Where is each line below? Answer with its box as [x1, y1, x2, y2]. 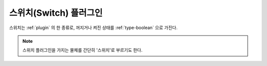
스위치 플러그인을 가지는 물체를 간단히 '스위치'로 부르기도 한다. [22, 47, 143, 53]
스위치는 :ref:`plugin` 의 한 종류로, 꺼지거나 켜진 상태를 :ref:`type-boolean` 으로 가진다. [9, 25, 178, 31]
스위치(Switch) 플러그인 [9, 7, 103, 18]
